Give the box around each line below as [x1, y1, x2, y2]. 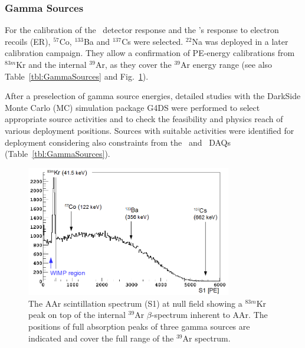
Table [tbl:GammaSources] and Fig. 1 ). [5, 70, 149, 82]
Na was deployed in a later [192, 35, 288, 47]
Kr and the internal [16, 58, 87, 70]
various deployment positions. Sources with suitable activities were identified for [5, 124, 294, 136]
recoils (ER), [5, 35, 51, 47]
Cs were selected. [122, 35, 183, 47]
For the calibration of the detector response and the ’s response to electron [5, 24, 279, 36]
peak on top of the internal [28, 308, 126, 321]
